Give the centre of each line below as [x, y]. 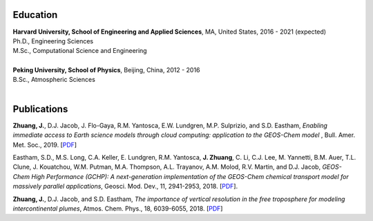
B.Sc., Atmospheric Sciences [54, 80]
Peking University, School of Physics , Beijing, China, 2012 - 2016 [106, 70]
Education [35, 15]
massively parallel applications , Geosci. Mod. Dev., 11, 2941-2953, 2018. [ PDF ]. [125, 187]
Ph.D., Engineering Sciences [53, 41]
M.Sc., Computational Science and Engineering [80, 51]
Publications [40, 109]
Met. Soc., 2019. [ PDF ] [45, 145]
